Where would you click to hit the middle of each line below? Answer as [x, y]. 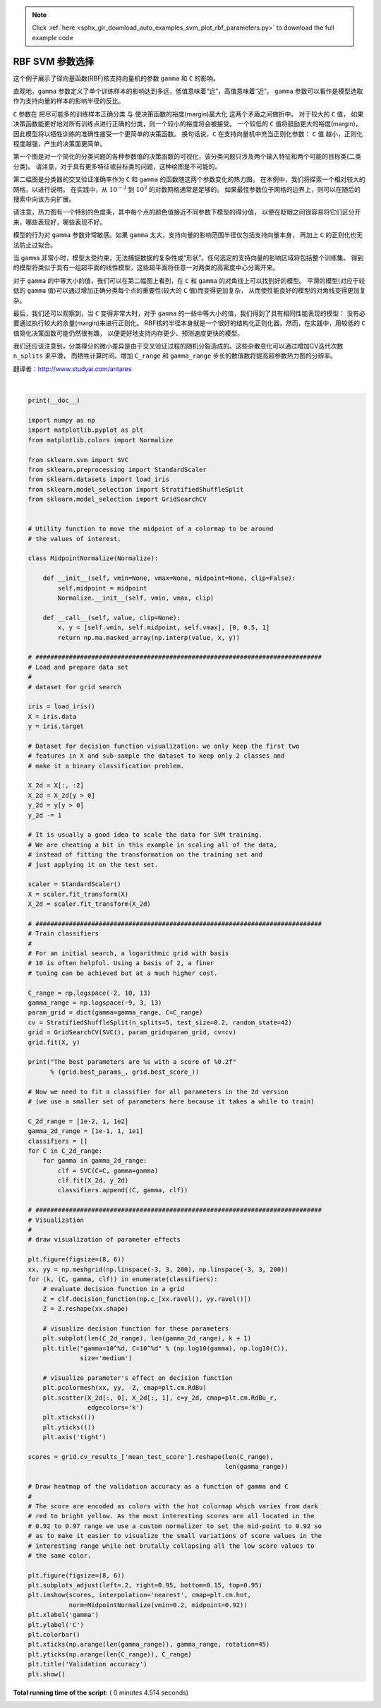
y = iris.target [56, 726]
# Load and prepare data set [78, 667]
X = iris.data [52, 716]
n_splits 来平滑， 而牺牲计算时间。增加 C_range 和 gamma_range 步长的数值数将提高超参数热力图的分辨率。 [175, 356]
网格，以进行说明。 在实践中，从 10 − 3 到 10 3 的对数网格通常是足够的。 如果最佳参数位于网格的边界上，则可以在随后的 [187, 189]
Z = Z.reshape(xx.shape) [86, 1309]
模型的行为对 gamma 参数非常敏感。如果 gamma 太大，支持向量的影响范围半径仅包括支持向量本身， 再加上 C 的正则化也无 [188, 235]
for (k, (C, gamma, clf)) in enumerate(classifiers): [123, 1279]
